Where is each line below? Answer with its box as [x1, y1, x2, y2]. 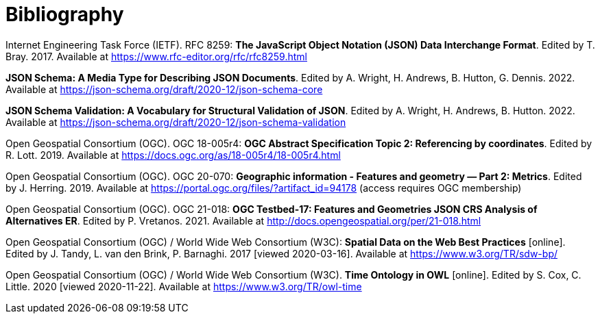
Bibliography [5, 3, 124, 26]
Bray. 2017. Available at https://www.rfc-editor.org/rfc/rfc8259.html [5, 50, 307, 62]
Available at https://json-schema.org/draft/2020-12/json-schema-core [5, 83, 323, 95]
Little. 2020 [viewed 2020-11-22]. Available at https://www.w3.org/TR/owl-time [5, 280, 362, 292]
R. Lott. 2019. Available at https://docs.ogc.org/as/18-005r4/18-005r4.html [5, 149, 341, 161]
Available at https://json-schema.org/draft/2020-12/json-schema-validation [5, 116, 346, 128]
